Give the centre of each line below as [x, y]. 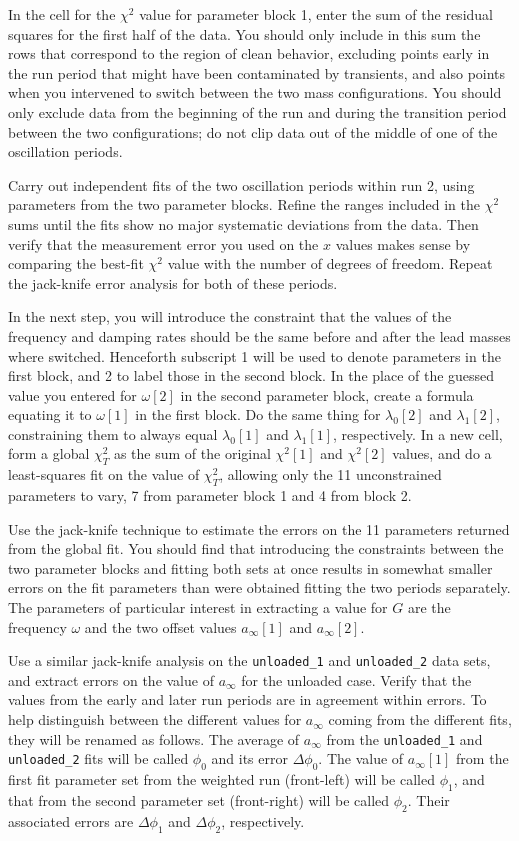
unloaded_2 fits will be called [98, 758]
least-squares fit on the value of [104, 474]
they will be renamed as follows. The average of [154, 738]
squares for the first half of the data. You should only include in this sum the [244, 33]
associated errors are [71, 820]
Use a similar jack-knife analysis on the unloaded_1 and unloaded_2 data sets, [249, 660]
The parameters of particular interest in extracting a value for [198, 607]
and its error [249, 758]
